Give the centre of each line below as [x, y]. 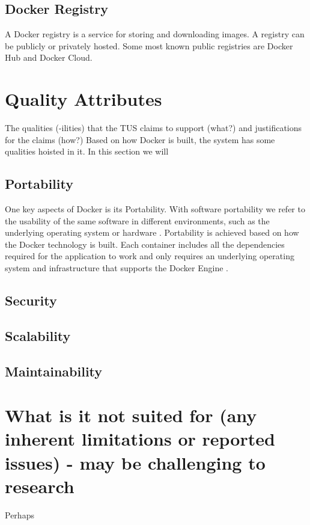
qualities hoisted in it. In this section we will [87, 151]
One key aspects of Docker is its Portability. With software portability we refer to [155, 209]
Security [31, 300]
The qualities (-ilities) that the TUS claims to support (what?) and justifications [153, 128]
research [40, 486]
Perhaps [20, 514]
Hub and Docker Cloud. [49, 57]
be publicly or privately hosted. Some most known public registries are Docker [149, 45]
